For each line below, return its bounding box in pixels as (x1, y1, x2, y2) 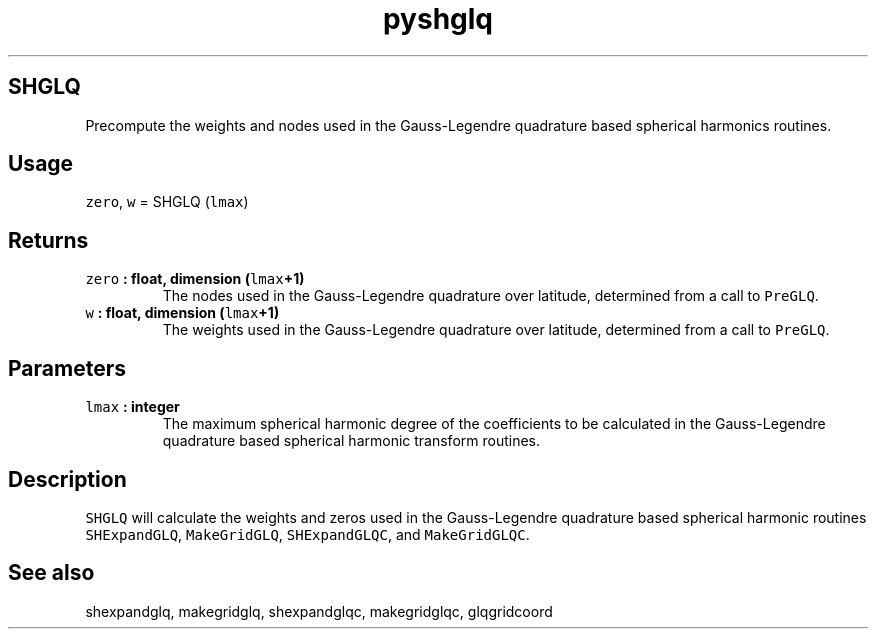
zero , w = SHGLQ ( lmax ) (85, 193, 249, 211)
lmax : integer (85, 398, 180, 416)
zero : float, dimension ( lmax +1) (85, 270, 305, 288)
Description (8, 466, 127, 492)
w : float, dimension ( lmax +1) (85, 304, 280, 322)
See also (8, 560, 95, 586)
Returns (8, 227, 89, 253)
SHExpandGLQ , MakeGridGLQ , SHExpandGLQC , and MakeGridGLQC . (85, 525, 530, 543)
